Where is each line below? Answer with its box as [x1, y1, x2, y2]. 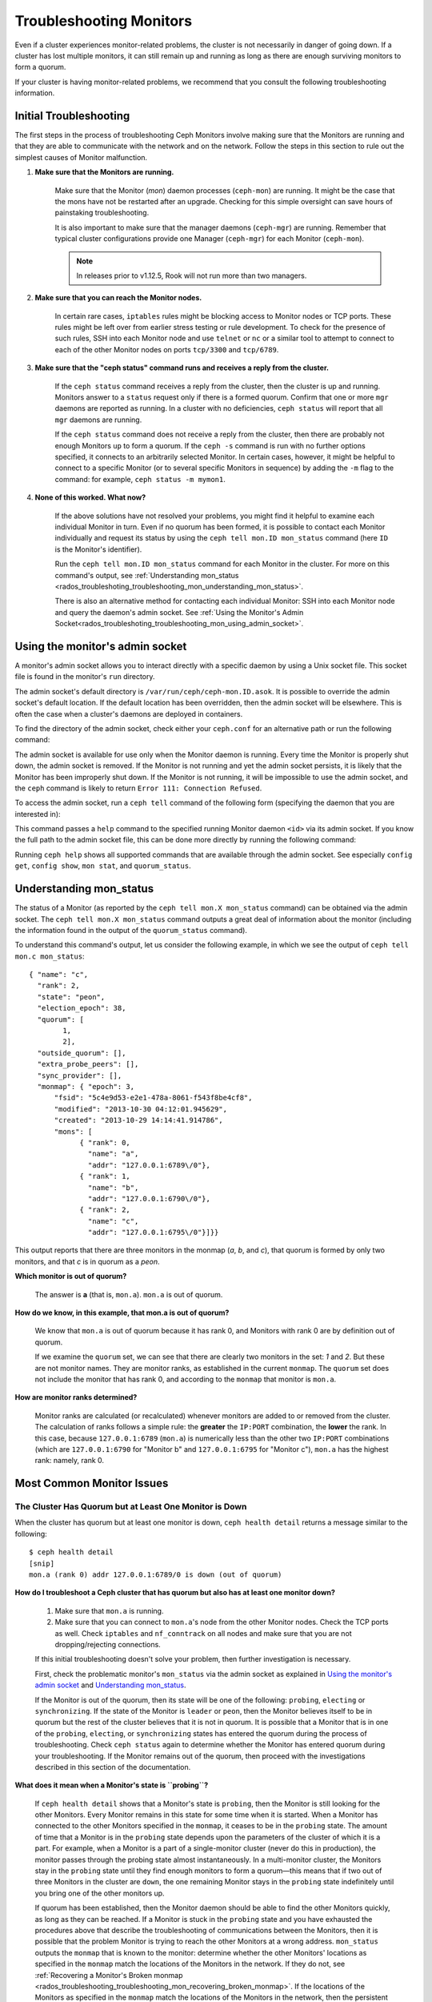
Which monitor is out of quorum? [14, 1272, 127, 1281]
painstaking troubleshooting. [54, 208, 150, 218]
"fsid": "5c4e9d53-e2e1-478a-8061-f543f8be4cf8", [54, 1093, 253, 1103]
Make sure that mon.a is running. [54, 1606, 164, 1615]
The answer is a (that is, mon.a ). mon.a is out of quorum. [34, 1289, 223, 1299]
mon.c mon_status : [14, 951, 85, 961]
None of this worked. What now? [34, 492, 146, 502]
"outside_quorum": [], [37, 1048, 126, 1057]
